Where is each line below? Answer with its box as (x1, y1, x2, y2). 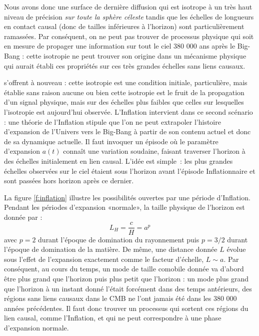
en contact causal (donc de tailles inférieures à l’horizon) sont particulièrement (4, 21, 244, 32)
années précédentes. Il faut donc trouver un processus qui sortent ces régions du (4, 302, 248, 313)
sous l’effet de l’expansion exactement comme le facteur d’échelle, (4, 253, 204, 264)
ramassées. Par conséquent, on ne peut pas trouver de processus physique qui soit (4, 31, 254, 41)
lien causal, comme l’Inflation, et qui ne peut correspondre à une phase (4, 312, 221, 323)
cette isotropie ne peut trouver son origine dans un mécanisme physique (26, 50, 246, 61)
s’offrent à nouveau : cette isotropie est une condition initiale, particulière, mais (4, 77, 247, 88)
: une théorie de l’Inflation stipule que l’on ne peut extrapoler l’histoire (4, 116, 221, 127)
